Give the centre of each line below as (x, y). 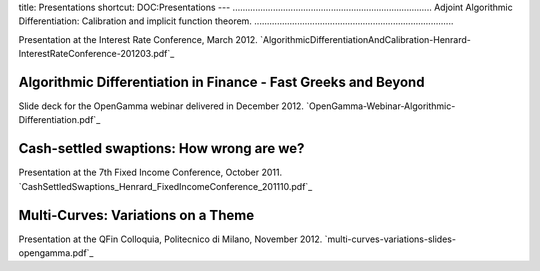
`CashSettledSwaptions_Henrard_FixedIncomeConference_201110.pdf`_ (165, 186)
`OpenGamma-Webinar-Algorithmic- (380, 106)
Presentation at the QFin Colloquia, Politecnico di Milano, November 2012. (170, 239)
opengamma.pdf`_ (56, 253)
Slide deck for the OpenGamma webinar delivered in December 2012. (161, 106)
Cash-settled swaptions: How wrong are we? (161, 148)
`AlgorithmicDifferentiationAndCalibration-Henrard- (366, 39)
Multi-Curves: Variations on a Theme (136, 215)
